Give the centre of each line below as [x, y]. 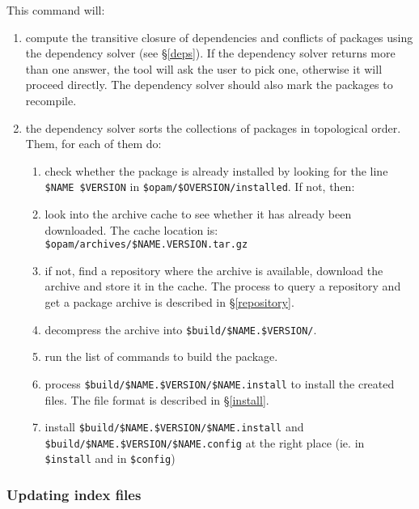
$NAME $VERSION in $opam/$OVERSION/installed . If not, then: [200, 187]
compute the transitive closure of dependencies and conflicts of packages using [219, 37]
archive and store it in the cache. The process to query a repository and [223, 286]
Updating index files [74, 495]
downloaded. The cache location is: [131, 229]
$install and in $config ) [110, 458]
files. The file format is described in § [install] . [157, 399]
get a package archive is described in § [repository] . [169, 302]
